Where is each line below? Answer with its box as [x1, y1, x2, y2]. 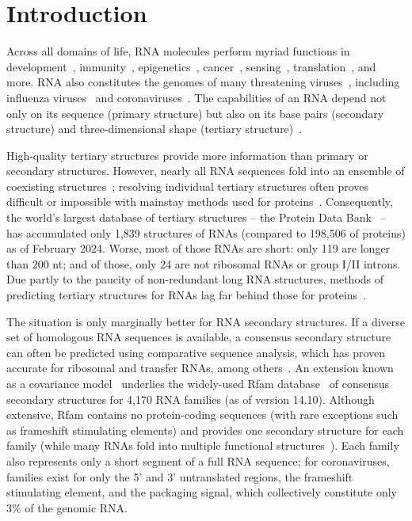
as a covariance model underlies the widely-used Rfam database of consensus [6, 375, 390, 391]
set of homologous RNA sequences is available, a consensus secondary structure [6, 329, 391, 345]
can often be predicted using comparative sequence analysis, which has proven [6, 344, 386, 360]
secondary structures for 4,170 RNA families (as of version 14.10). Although [6, 390, 375, 407]
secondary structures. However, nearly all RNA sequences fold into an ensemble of [6, 162, 405, 179]
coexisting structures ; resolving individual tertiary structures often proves [6, 177, 369, 194]
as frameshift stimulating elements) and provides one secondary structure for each [6, 421, 404, 438]
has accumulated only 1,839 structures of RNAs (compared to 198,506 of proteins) [6, 224, 406, 241]
